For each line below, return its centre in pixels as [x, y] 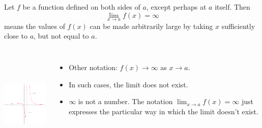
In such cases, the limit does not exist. [128, 84]
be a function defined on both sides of [81, 7]
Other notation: [93, 67]
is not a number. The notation [125, 101]
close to [16, 36]
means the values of [35, 26]
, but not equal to [61, 36]
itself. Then [232, 7]
